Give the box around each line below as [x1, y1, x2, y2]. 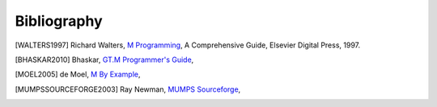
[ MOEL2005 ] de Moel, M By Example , [15, 69, 141, 80]
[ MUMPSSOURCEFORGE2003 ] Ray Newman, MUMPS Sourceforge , [15, 84, 241, 94]
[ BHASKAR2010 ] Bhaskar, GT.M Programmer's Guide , [15, 55, 194, 64]
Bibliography [15, 12, 103, 30]
